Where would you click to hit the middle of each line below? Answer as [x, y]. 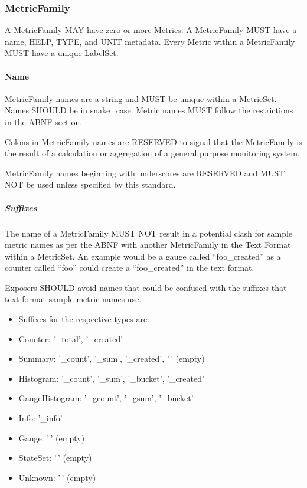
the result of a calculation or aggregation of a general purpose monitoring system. [152, 153]
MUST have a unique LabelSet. [62, 53]
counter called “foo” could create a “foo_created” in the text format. [130, 268]
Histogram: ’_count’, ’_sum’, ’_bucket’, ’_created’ [111, 378]
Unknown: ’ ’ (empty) [57, 477]
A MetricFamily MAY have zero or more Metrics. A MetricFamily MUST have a [151, 30]
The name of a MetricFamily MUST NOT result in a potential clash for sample [149, 233]
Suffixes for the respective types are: [84, 319]
